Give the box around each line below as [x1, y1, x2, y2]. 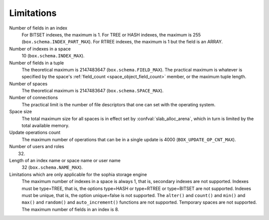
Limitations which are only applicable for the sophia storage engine [9, 171, 147, 177]
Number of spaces [9, 80, 48, 87]
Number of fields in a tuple [9, 60, 64, 66]
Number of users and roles [9, 144, 64, 150]
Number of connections [9, 95, 58, 101]
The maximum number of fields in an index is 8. [21, 206, 120, 212]
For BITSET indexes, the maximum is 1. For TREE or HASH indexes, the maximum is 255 [21, 31, 201, 37]
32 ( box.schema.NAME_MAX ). [21, 165, 83, 171]
